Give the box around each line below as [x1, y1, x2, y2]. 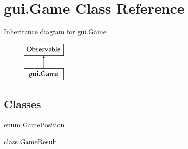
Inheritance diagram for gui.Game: [4, 26, 108, 37]
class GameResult [4, 136, 57, 146]
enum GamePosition [4, 120, 65, 130]
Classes [4, 97, 41, 112]
